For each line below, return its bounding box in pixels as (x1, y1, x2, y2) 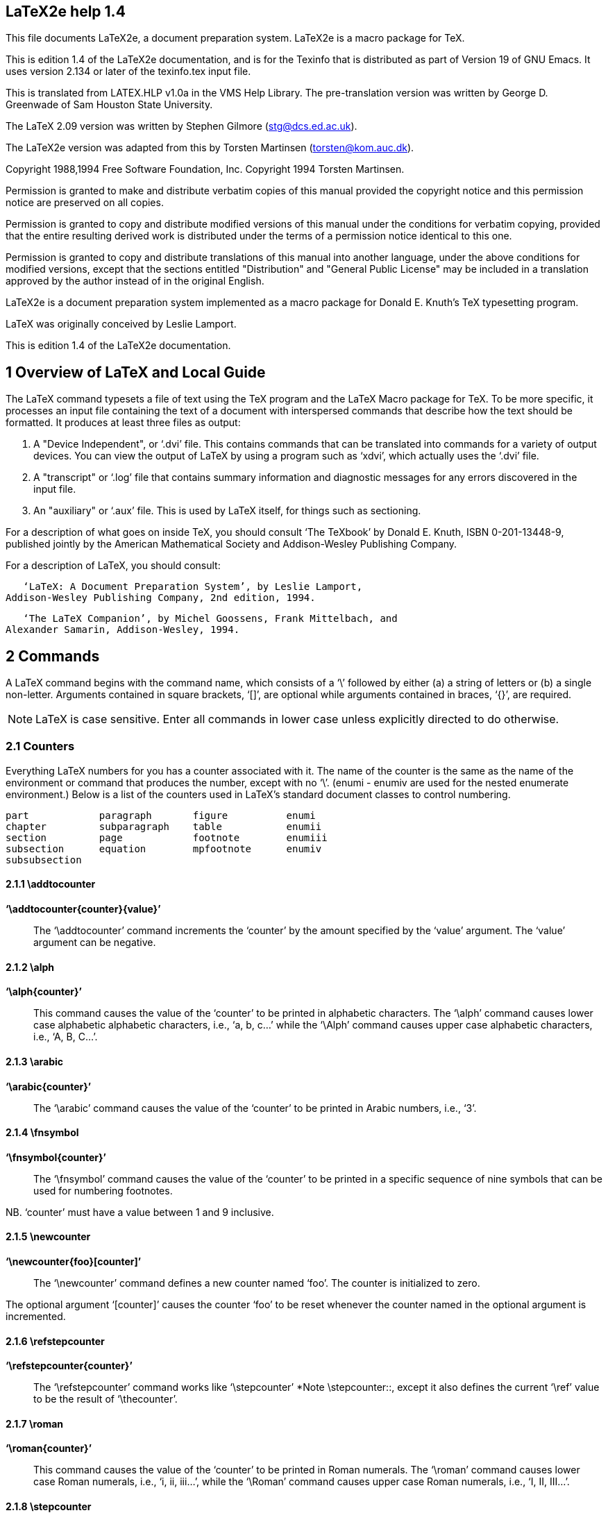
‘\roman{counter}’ (6, 1442, 92, 1455)
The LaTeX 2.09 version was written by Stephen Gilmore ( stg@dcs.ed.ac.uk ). (6, 120, 357, 133)
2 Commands (6, 647, 100, 665)
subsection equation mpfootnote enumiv (6, 843, 322, 854)
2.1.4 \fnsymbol (6, 1126, 79, 1139)
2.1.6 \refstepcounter (6, 1335, 105, 1347)
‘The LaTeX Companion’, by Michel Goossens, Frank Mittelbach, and (23, 613, 398, 625)
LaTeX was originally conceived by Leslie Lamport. (6, 318, 237, 330)
